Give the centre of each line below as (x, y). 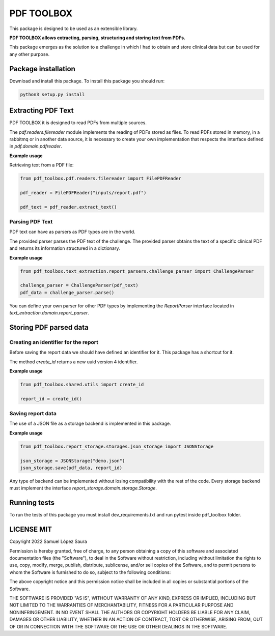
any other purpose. (30, 54)
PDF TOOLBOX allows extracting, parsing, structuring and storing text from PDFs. (98, 38)
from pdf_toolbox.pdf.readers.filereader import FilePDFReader (101, 179)
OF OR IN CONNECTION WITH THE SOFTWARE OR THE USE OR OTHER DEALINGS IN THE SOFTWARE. (118, 626)
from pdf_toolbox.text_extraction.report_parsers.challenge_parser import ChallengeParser (137, 271)
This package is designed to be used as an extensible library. (74, 28)
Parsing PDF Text (31, 221)
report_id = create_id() (51, 399)
